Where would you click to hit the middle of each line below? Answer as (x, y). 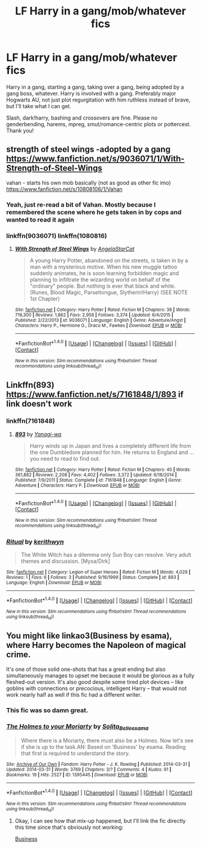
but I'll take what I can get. (39, 106)
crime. (19, 655)
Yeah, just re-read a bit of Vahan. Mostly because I (81, 204)
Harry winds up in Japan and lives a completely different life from (110, 446)
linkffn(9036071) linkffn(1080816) (57, 235)
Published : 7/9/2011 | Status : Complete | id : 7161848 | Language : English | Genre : (98, 480)
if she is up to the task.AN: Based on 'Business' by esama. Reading (103, 747)
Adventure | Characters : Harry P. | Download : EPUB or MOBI (77, 485)
